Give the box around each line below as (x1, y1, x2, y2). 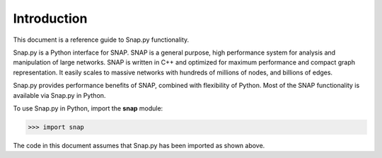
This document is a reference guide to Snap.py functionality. (13, 35, 190, 44)
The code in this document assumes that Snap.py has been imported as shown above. (13, 141, 265, 149)
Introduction (13, 11, 88, 26)
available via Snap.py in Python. (13, 91, 106, 99)
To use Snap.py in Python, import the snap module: (13, 103, 163, 113)
